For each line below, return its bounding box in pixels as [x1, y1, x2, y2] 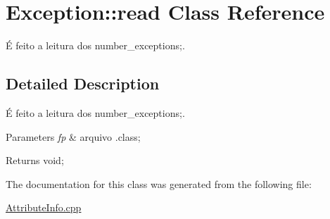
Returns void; [6, 153, 64, 168]
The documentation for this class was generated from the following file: [6, 176, 312, 191]
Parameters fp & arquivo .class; [6, 129, 141, 144]
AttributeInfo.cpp [6, 200, 82, 215]
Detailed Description [6, 73, 160, 94]
